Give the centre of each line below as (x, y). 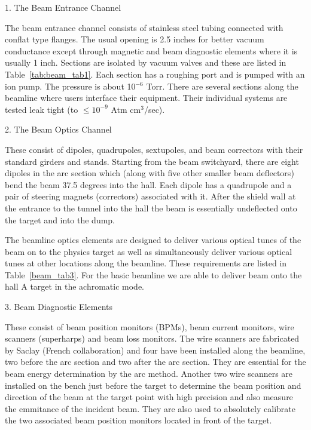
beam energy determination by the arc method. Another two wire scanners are (149, 374)
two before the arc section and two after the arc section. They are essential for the (155, 362)
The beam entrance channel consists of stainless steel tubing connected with (144, 27)
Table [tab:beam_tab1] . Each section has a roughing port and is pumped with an (155, 74)
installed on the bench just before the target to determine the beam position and (153, 385)
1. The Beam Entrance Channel (63, 7)
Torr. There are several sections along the (222, 86)
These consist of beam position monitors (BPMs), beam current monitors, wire (150, 326)
